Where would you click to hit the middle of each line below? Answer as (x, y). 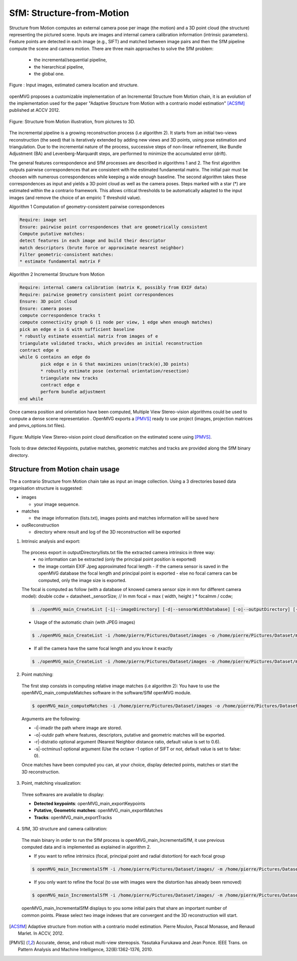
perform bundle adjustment (73, 392)
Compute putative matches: (52, 234)
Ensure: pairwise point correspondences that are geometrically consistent (114, 227)
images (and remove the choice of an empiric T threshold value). (75, 197)
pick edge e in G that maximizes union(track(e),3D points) (115, 364)
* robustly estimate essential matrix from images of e (89, 336)
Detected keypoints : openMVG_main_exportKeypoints (90, 803)
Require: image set (43, 220)
